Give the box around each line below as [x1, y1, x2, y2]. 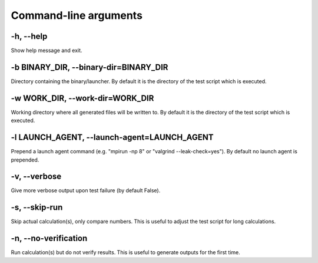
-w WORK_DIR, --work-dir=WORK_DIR [11, 93, 154, 103]
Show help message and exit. [11, 47, 82, 54]
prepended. [11, 156, 39, 163]
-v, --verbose [11, 172, 62, 182]
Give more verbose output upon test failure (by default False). [11, 187, 161, 194]
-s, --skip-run [11, 202, 63, 212]
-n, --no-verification [11, 234, 88, 244]
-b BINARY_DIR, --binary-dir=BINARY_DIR [11, 62, 168, 72]
